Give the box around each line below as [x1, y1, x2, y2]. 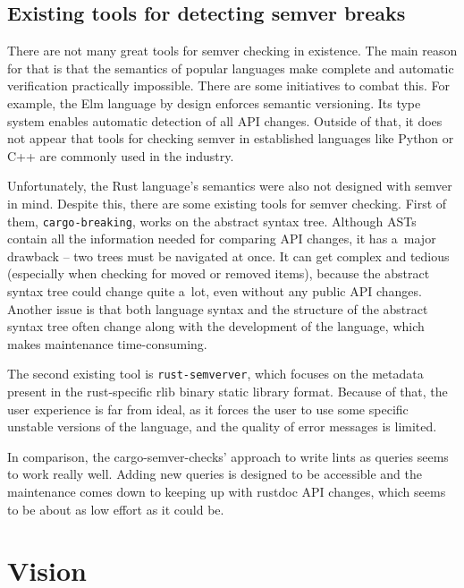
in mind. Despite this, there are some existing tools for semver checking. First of [7, 193, 447, 212]
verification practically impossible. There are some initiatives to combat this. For [7, 76, 451, 95]
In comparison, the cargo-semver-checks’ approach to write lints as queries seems [7, 447, 449, 465]
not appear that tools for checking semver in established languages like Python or [7, 129, 454, 148]
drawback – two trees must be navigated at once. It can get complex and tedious [7, 246, 450, 265]
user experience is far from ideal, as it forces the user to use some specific [7, 399, 409, 418]
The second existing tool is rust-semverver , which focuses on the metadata [7, 364, 424, 383]
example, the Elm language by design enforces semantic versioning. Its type [7, 93, 421, 112]
